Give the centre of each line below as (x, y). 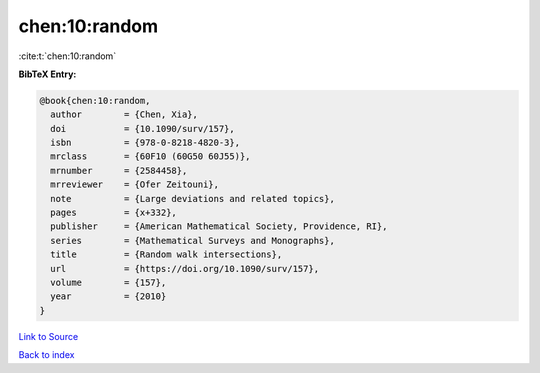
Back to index (46, 355)
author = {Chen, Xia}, (124, 114)
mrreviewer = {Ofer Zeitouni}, (135, 184)
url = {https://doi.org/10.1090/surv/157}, (185, 268)
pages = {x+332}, (113, 213)
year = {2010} (108, 296)
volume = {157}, (108, 282)
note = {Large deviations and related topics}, (192, 198)
